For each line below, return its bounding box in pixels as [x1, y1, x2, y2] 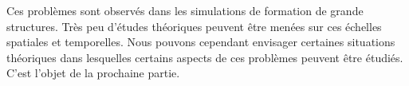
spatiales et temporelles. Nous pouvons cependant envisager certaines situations [6, 33, 395, 50]
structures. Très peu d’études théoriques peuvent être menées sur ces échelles [6, 18, 382, 34]
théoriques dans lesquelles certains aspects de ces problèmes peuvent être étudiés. [6, 49, 403, 65]
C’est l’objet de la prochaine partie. [6, 64, 180, 81]
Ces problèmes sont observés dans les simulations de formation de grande [6, 2, 364, 18]
